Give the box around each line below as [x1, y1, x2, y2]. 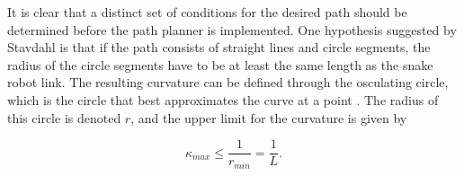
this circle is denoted [7, 108, 121, 127]
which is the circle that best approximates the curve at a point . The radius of [7, 90, 439, 109]
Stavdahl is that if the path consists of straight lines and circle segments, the [7, 38, 431, 57]
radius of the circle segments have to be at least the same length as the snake [7, 55, 433, 74]
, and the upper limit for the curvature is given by [130, 108, 407, 127]
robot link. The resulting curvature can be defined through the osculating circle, [7, 73, 449, 92]
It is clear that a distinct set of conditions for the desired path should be [7, 3, 407, 21]
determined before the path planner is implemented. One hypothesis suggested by [7, 20, 457, 39]
